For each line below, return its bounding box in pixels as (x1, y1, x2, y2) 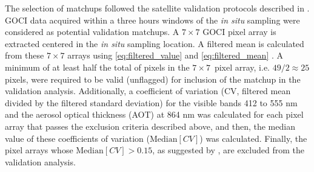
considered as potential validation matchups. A (5, 25, 179, 38)
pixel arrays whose (5, 144, 73, 156)
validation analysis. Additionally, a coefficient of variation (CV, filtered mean (5, 84, 291, 97)
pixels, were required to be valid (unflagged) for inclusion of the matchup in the (5, 72, 301, 85)
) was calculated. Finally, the (199, 132, 307, 144)
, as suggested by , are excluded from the (152, 144, 304, 156)
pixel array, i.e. (214, 60, 270, 73)
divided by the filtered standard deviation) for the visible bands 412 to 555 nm (5, 96, 298, 109)
